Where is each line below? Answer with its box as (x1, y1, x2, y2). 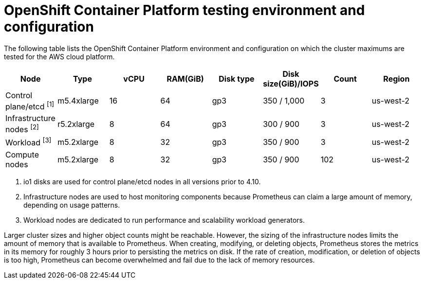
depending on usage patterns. (23, 200, 120, 209)
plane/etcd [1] (5, 100, 55, 112)
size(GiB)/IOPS (263, 78, 319, 88)
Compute (5, 149, 39, 159)
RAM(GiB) (166, 73, 204, 84)
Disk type (219, 73, 255, 84)
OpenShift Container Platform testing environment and (4, 2, 365, 18)
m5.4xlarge (57, 96, 99, 106)
